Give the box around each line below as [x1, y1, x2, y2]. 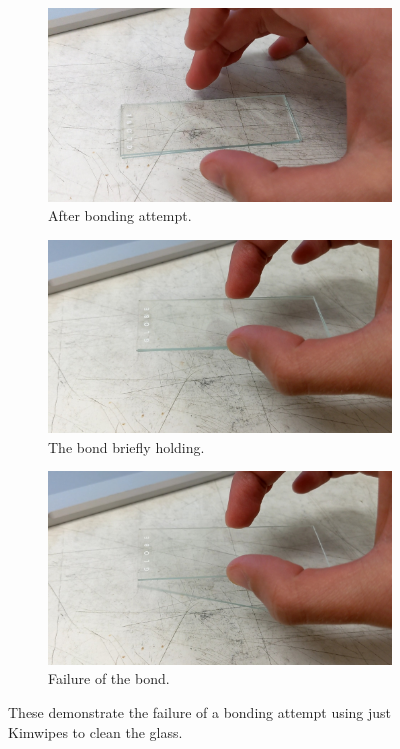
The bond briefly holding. [48, 436, 205, 457]
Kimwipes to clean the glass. [8, 721, 183, 742]
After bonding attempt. [48, 205, 192, 226]
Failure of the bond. [48, 668, 170, 689]
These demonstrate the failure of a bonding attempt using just [8, 702, 392, 723]
